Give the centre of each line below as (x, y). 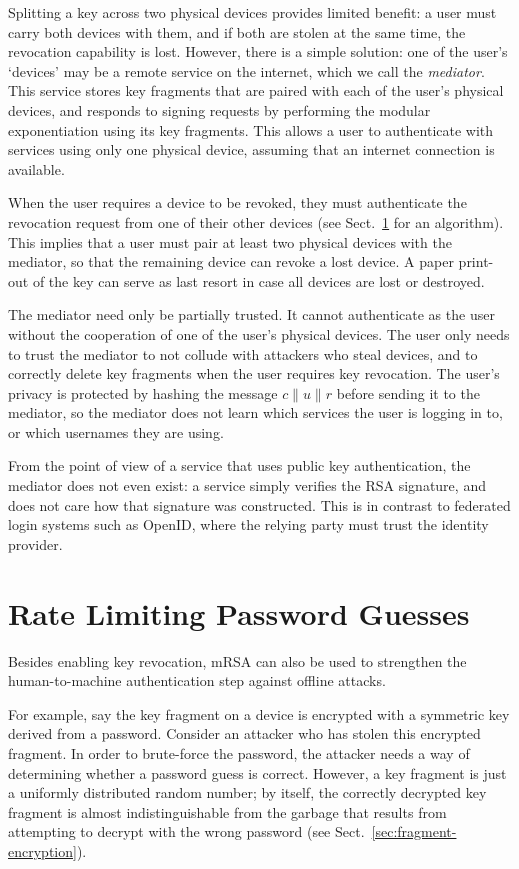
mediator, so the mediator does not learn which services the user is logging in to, (255, 412)
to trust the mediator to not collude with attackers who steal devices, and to (243, 353)
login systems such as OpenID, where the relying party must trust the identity (248, 524)
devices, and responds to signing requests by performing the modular (219, 109)
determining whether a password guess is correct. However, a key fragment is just (257, 772)
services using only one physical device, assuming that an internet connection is (251, 149)
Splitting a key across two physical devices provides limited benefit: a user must (252, 12)
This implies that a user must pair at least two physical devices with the (230, 241)
